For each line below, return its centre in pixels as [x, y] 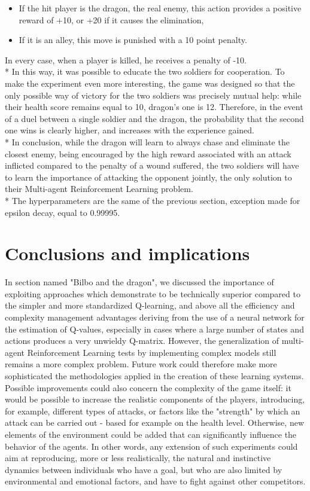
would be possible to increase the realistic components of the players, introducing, [155, 399]
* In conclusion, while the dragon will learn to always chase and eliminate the [147, 141]
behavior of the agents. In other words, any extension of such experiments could [151, 446]
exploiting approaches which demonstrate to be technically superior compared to [153, 293]
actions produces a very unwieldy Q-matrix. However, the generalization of [142, 341]
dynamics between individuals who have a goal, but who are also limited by [144, 469]
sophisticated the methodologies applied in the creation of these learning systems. [154, 375]
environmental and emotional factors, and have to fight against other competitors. [155, 481]
